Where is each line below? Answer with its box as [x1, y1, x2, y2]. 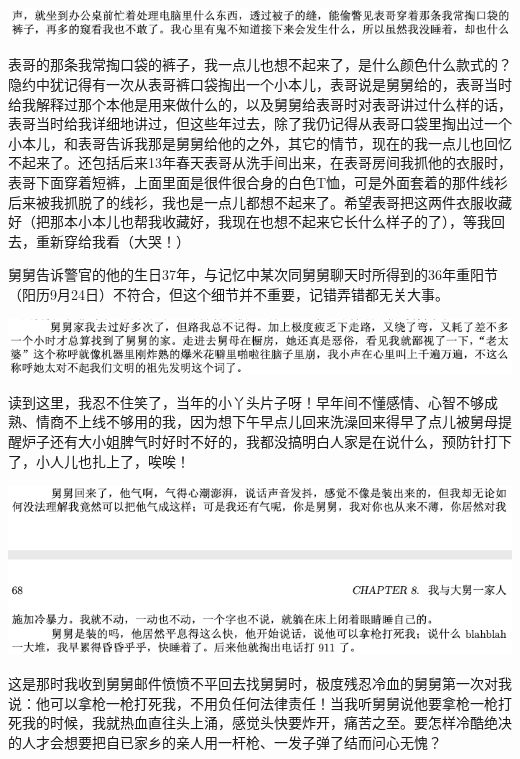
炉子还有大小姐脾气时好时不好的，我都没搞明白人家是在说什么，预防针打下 [21, 431, 512, 452]
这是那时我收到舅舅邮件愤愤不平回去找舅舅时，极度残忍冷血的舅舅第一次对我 [8, 672, 512, 693]
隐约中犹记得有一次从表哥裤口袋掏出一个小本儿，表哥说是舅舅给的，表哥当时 [8, 74, 512, 95]
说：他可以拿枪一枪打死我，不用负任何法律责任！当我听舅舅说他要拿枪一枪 [8, 692, 498, 713]
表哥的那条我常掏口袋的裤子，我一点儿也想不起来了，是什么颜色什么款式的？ [8, 54, 512, 75]
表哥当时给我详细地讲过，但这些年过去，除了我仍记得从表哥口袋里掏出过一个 [8, 113, 512, 134]
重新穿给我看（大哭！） [35, 230, 190, 251]
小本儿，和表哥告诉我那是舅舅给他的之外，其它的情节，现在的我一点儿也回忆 [8, 132, 512, 153]
